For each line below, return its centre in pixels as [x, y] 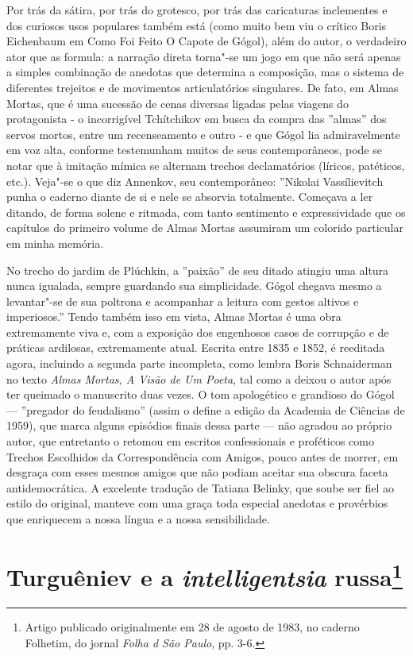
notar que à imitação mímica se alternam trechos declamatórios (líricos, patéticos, [206, 165]
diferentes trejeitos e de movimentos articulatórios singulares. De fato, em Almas [203, 87]
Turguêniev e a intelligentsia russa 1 [205, 575]
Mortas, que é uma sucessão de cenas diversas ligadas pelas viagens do [178, 103]
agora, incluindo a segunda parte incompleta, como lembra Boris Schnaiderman [199, 363]
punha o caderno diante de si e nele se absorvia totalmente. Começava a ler [190, 197]
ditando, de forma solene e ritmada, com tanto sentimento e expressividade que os [206, 212]
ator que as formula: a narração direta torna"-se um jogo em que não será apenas [204, 56]
